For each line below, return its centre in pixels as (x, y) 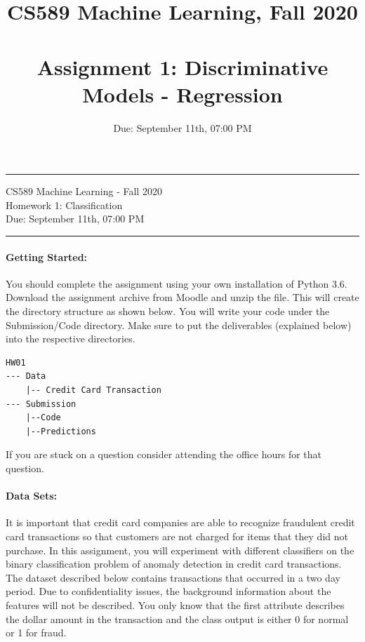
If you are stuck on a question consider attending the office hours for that (164, 454)
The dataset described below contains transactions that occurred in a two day (173, 577)
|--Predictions (61, 431)
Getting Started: (47, 256)
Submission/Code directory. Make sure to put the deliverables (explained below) (179, 325)
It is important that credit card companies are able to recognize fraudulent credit (180, 522)
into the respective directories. (71, 339)
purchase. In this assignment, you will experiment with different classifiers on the (180, 550)
